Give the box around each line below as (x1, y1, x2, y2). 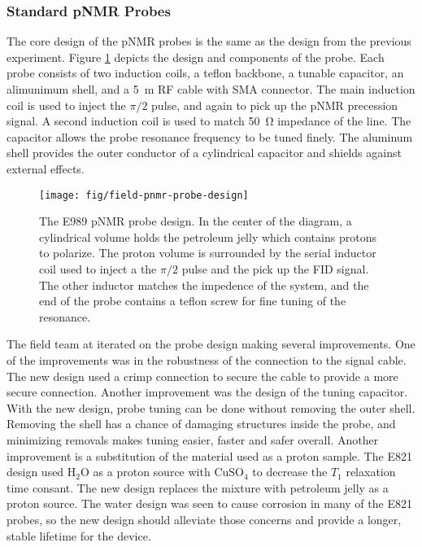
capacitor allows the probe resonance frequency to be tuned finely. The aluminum (7, 128, 413, 145)
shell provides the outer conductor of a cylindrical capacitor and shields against (7, 144, 402, 161)
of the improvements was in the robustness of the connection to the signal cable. (7, 351, 407, 368)
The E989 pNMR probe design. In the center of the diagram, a (39, 212, 352, 230)
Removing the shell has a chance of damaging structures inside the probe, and (7, 415, 396, 432)
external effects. (7, 160, 85, 177)
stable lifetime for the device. (7, 527, 151, 544)
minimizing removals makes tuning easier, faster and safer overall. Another (7, 431, 379, 448)
